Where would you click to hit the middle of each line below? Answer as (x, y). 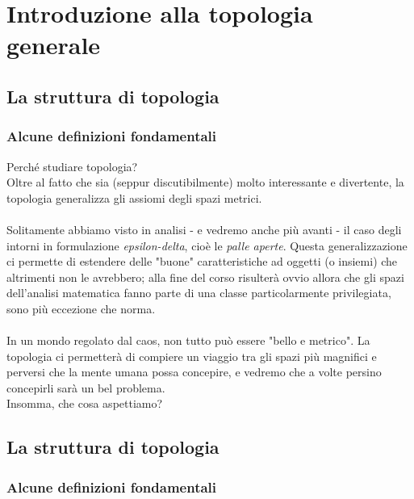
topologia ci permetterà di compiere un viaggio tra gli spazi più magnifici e (192, 356)
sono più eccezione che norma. (81, 308)
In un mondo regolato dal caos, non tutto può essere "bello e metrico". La (188, 340)
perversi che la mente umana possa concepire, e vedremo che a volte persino (194, 372)
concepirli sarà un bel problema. (86, 387)
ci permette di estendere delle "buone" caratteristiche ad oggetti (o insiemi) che (202, 261)
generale (54, 45)
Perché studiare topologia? (72, 166)
